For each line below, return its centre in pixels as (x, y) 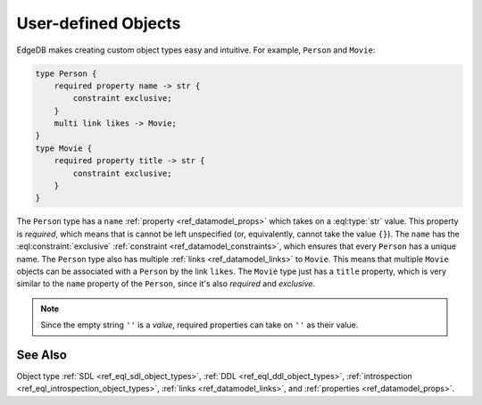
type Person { (66, 73)
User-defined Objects (99, 23)
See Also (42, 355)
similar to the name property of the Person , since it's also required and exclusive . (166, 284)
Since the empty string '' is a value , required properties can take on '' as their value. (199, 325)
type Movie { (64, 148)
